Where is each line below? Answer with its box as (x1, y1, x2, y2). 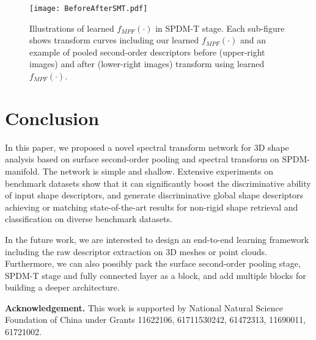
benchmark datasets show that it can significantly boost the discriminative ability (5, 176, 311, 189)
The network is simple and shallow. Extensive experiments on (42, 164, 273, 177)
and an (240, 34, 266, 46)
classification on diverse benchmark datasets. (5, 212, 172, 225)
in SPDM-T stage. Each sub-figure (155, 21, 285, 34)
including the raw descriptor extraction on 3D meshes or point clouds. (5, 245, 267, 258)
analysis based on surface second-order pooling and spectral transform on (5, 153, 279, 165)
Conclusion (5, 105, 100, 130)
